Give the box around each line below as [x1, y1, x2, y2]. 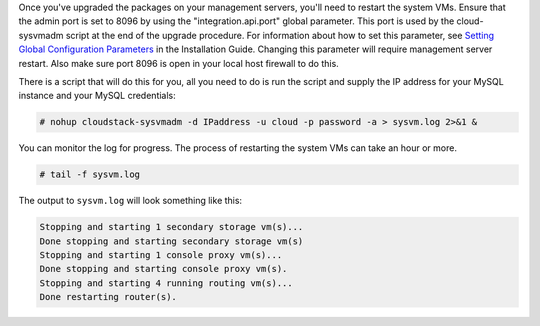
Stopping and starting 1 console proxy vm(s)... [39, 250, 283, 261]
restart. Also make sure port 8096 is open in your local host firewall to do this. [18, 57, 339, 69]
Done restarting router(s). [39, 291, 177, 303]
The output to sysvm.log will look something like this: [18, 195, 243, 207]
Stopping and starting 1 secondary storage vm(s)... [39, 221, 304, 233]
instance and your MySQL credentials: [18, 90, 177, 102]
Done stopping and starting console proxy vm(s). [39, 263, 288, 275]
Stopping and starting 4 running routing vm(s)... [39, 277, 294, 289]
